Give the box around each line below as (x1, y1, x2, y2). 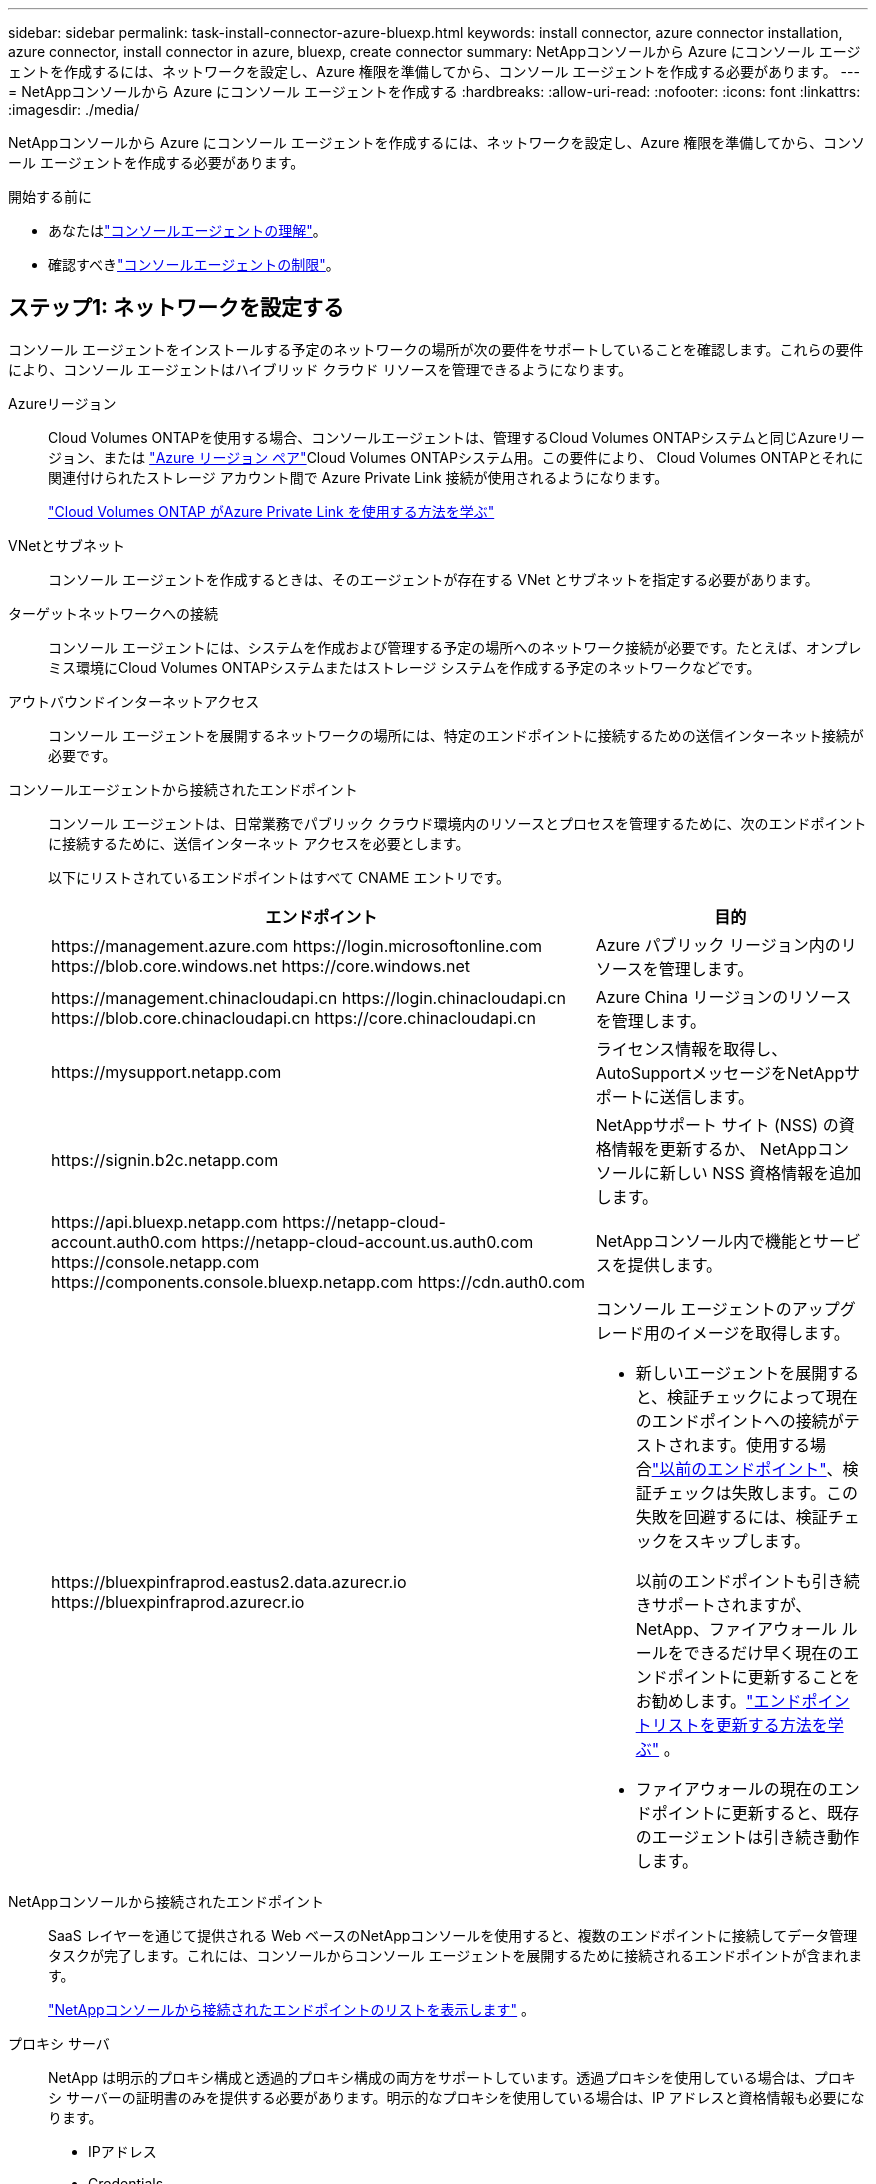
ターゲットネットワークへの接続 (8, 604, 218, 622)
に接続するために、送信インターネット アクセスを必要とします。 (48, 834, 470, 852)
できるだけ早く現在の (683, 1642, 844, 1663)
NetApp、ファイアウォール (635, 1618, 837, 1639)
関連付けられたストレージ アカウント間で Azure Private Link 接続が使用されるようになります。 (48, 468, 669, 486)
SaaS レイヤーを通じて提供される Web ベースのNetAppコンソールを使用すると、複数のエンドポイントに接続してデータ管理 (48, 1926, 858, 1944)
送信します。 (659, 1086, 755, 1107)
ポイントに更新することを (667, 1666, 860, 1687)
